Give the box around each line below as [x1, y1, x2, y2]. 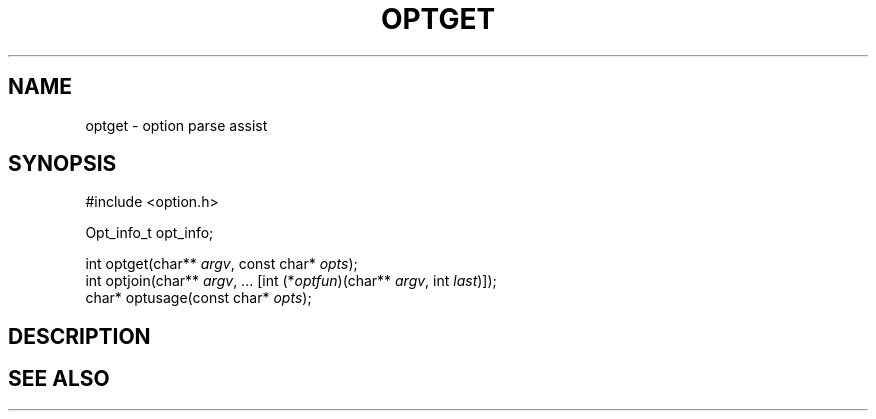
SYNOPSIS [8, 151, 117, 177]
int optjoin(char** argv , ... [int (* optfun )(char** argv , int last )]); [85, 272, 497, 290]
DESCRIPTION [8, 323, 151, 349]
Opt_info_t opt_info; [85, 224, 214, 242]
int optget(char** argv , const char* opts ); [85, 255, 358, 273]
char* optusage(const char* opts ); [85, 289, 312, 307]
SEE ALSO [8, 366, 110, 392]
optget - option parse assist [85, 116, 268, 134]
